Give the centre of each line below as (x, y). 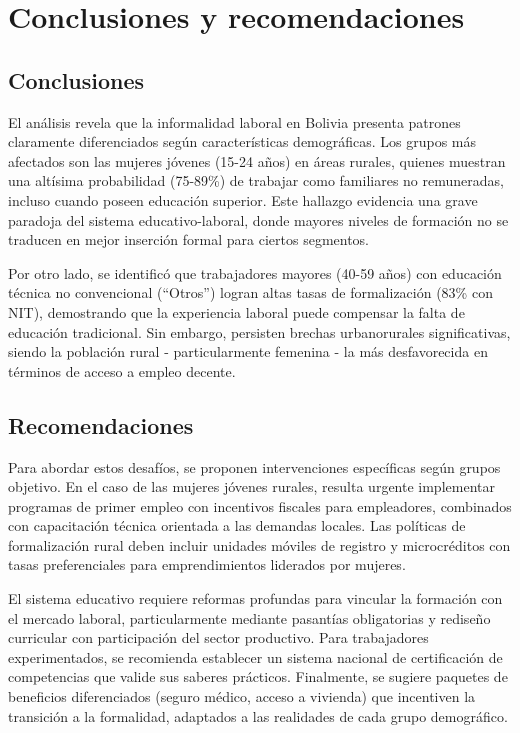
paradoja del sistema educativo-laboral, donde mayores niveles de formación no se (258, 219)
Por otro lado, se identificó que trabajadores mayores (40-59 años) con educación (255, 272)
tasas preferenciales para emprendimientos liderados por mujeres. (207, 564)
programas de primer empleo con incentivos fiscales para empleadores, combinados (260, 505)
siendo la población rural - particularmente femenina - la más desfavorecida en (248, 351)
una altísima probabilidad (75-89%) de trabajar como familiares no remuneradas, (256, 180)
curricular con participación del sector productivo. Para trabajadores (218, 637)
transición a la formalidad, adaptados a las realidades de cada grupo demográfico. (258, 715)
